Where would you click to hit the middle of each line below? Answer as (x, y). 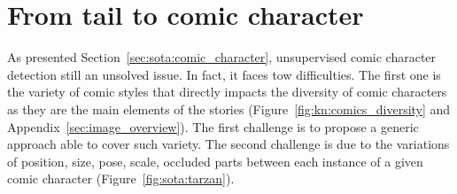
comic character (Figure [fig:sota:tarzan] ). (121, 178)
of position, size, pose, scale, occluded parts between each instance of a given (215, 161)
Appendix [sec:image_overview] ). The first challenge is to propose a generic (213, 126)
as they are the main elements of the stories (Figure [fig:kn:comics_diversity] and (229, 109)
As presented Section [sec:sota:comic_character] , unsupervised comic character (222, 57)
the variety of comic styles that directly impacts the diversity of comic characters (227, 92)
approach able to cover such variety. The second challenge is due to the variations (228, 144)
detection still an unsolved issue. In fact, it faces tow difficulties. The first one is (224, 74)
